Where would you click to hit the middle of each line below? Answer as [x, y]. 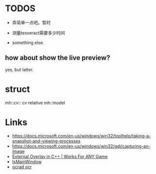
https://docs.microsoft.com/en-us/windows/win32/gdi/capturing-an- [81, 146]
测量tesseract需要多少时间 [39, 33]
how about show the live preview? [58, 58]
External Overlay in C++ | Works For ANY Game [60, 157]
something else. [28, 42]
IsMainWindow [27, 161]
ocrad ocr [22, 167]
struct [17, 89]
